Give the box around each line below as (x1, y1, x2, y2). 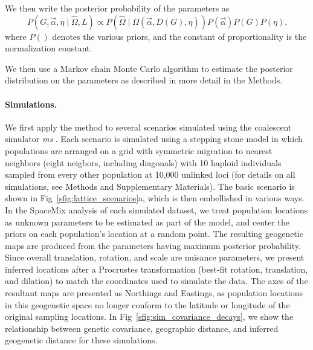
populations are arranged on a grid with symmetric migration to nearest (5, 144, 273, 157)
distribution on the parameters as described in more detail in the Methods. (5, 74, 283, 86)
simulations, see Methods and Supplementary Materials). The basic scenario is (5, 180, 295, 192)
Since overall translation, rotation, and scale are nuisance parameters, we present (5, 251, 305, 264)
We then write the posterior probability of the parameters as (5, 2, 230, 14)
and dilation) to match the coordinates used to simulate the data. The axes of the (5, 274, 308, 287)
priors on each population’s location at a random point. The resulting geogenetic (5, 227, 303, 240)
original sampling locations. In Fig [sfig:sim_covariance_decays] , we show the (5, 310, 294, 323)
